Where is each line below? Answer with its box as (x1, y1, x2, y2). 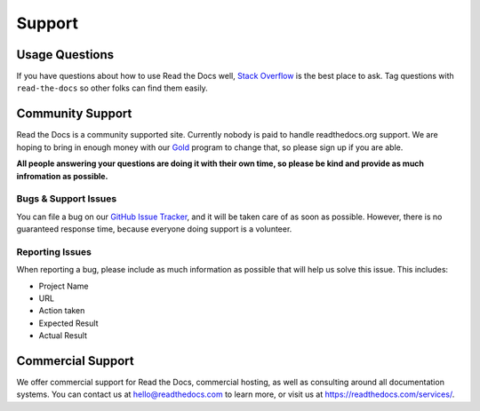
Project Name (38, 281, 89, 291)
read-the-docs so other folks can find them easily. (16, 83, 208, 93)
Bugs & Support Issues (16, 193, 117, 205)
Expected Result (38, 318, 99, 328)
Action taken (38, 305, 85, 316)
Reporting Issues (16, 245, 92, 257)
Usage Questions (16, 47, 115, 62)
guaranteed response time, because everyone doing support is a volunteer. (16, 224, 292, 234)
